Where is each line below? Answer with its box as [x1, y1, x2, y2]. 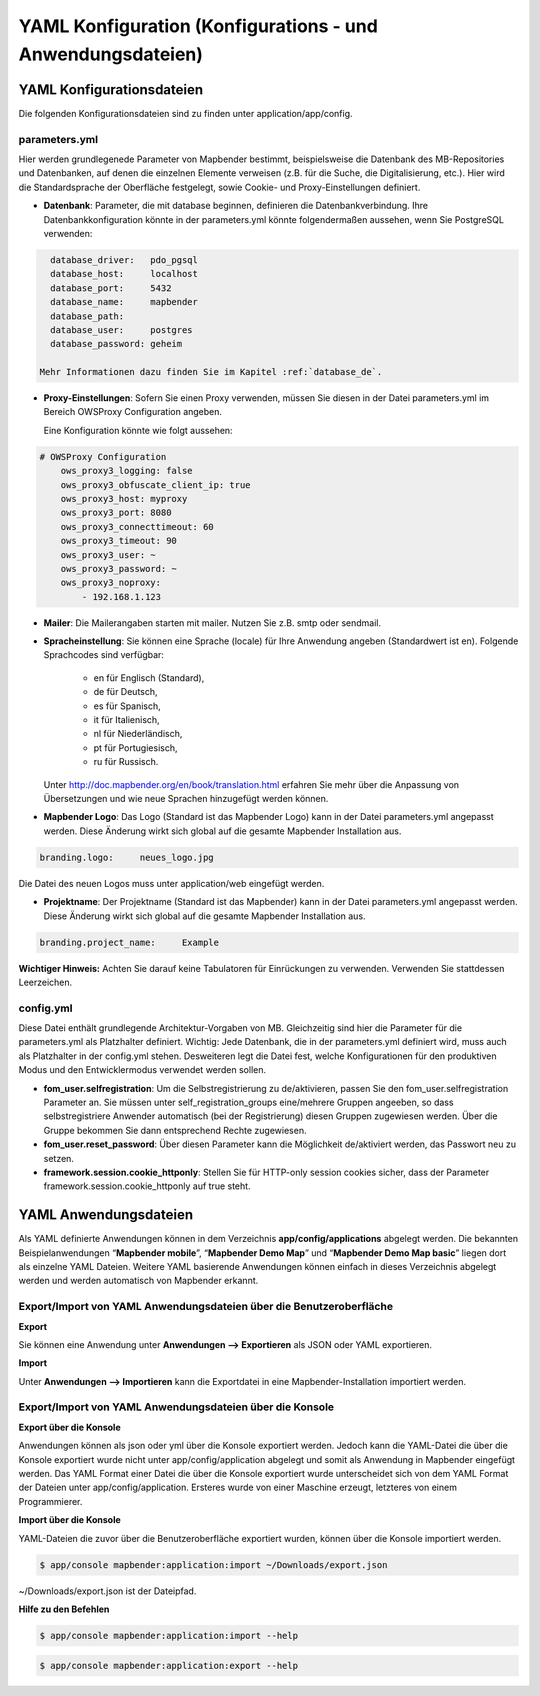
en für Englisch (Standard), [93, 671, 205, 684]
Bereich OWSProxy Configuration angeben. [43, 406, 223, 418]
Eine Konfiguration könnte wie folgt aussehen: [43, 424, 234, 436]
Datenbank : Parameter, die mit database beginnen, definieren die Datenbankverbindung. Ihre [43, 200, 429, 212]
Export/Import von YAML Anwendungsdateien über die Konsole [18, 1400, 335, 1414]
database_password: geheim [50, 338, 183, 350]
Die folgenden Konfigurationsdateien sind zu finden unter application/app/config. [18, 107, 354, 119]
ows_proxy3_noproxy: [60, 577, 162, 589]
